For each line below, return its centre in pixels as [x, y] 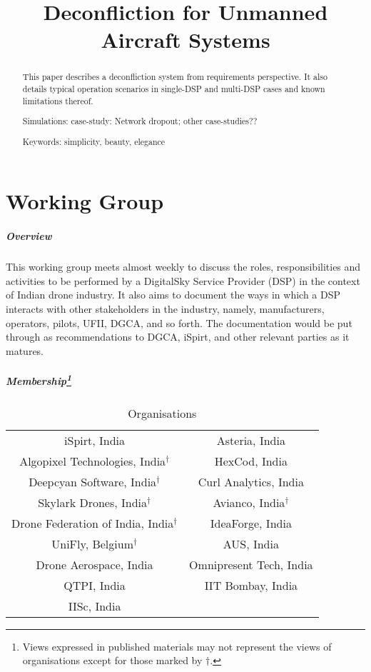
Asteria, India [251, 440]
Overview [29, 236]
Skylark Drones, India [93, 502]
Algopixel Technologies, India [93, 461]
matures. [25, 350]
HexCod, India [251, 461]
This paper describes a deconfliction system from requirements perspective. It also [175, 77]
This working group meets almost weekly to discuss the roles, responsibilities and [183, 267]
